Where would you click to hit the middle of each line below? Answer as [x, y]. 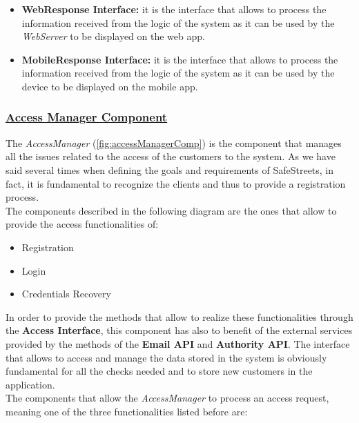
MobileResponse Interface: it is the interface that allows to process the [180, 59]
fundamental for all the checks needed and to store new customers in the [159, 371]
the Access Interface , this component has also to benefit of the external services [179, 330]
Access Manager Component [87, 117]
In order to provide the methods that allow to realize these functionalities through [179, 316]
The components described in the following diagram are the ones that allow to [171, 210]
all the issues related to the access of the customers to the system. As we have [171, 156]
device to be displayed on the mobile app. [110, 86]
